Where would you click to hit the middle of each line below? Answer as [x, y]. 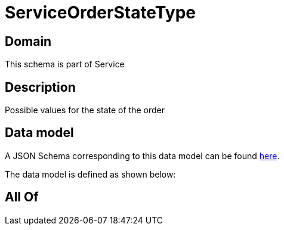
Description [40, 87]
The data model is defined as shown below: [90, 174]
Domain [28, 41]
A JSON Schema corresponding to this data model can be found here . [142, 156]
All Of [22, 197]
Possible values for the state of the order [85, 110]
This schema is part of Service [65, 64]
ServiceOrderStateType [100, 13]
